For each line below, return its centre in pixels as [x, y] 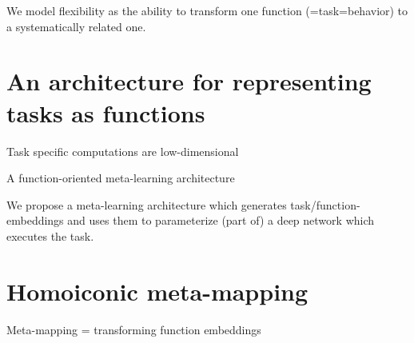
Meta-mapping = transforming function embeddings [134, 329]
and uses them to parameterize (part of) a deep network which [221, 220]
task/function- [325, 204]
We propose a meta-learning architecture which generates [147, 204]
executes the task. [50, 235]
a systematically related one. [76, 26]
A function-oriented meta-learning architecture [121, 178]
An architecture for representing [189, 81]
